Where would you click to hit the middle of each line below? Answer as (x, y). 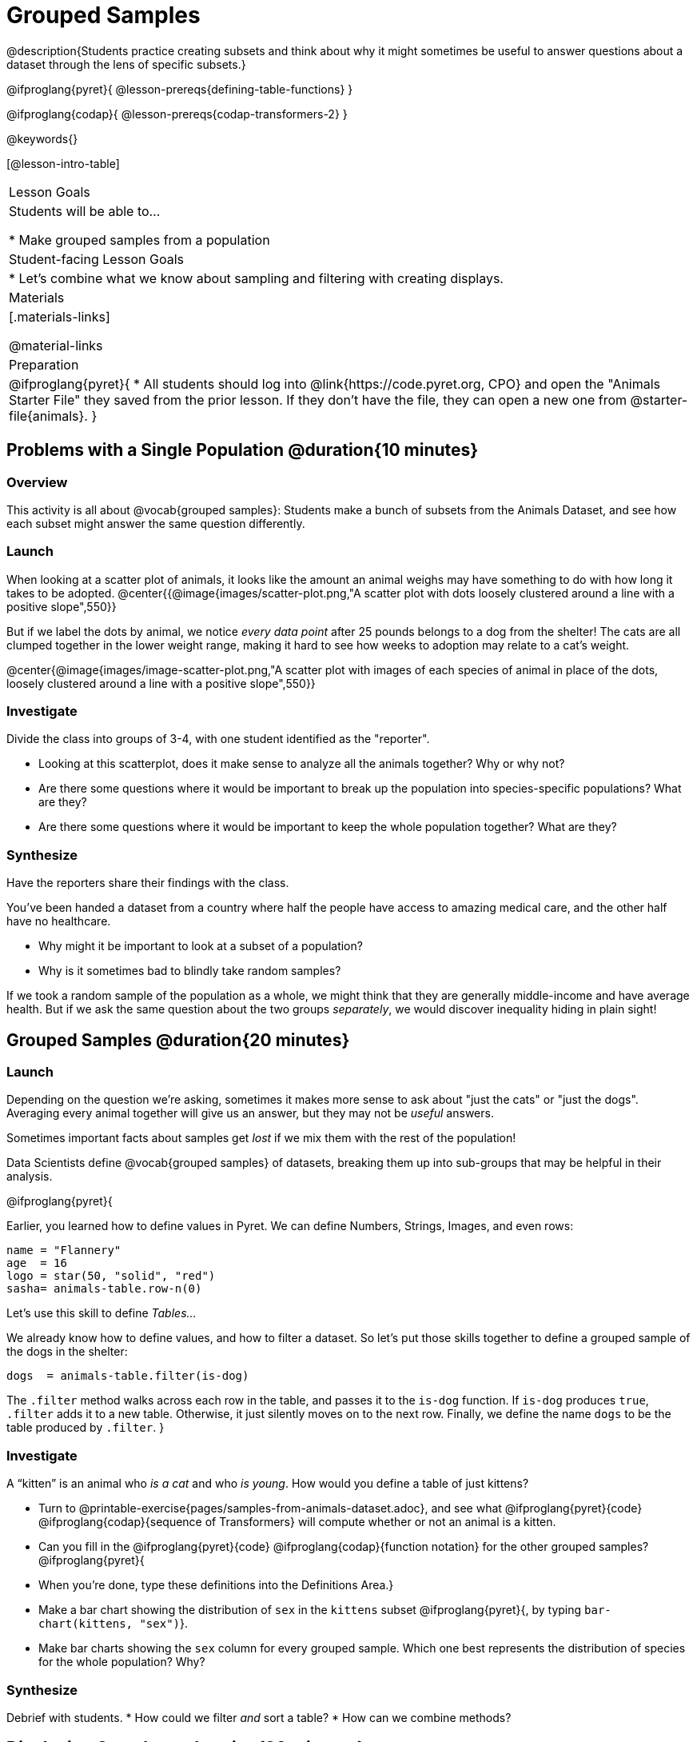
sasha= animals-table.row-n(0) (104, 1289)
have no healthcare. (59, 921)
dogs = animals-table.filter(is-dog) (128, 1376)
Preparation (44, 364)
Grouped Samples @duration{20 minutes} (178, 1040)
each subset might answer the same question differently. (156, 523)
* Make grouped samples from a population (139, 240)
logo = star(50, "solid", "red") (111, 1276)
